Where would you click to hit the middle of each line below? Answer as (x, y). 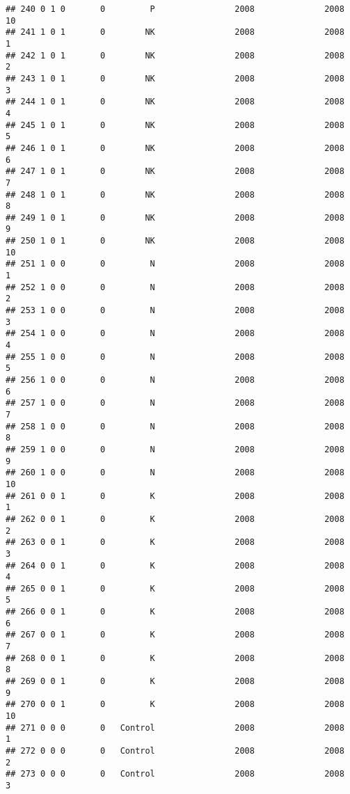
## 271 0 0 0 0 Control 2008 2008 (175, 728)
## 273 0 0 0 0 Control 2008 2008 (175, 774)
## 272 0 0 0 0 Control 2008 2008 (175, 751)
